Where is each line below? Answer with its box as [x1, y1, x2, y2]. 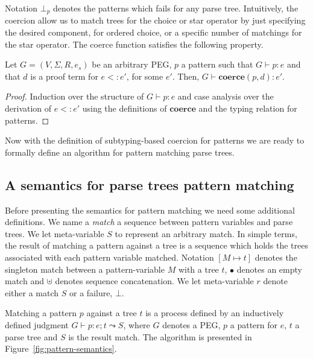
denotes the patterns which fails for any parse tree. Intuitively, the [53, 2, 299, 14]
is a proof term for [30, 69, 98, 82]
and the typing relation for [198, 102, 297, 115]
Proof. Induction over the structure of [5, 90, 144, 103]
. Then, [172, 69, 200, 82]
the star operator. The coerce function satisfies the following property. [5, 37, 264, 50]
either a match [5, 286, 59, 299]
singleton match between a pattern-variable [5, 262, 165, 275]
